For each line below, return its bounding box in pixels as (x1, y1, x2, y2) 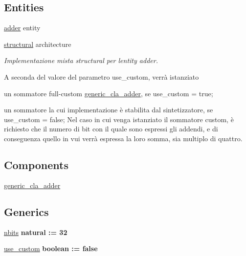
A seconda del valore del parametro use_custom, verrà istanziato (4, 71, 199, 82)
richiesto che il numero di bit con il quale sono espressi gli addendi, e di (4, 124, 218, 134)
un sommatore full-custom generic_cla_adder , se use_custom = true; (4, 88, 213, 98)
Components (4, 157, 68, 172)
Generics (4, 204, 49, 219)
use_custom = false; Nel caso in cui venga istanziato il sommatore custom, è (4, 114, 234, 124)
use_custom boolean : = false (4, 243, 98, 254)
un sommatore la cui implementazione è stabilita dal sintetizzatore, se (4, 105, 213, 115)
